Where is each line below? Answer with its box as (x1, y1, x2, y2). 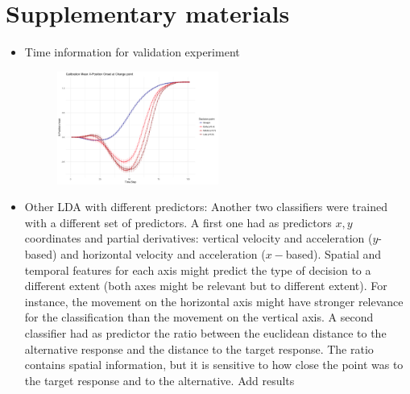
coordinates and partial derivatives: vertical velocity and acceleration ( (24, 230, 373, 247)
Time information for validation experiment (24, 44, 240, 60)
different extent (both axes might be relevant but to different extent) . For (24, 277, 387, 294)
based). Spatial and (285, 246, 382, 262)
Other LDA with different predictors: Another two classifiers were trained (24, 198, 387, 215)
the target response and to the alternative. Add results (24, 371, 295, 388)
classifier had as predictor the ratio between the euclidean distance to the (24, 324, 387, 341)
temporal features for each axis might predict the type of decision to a (24, 261, 371, 278)
